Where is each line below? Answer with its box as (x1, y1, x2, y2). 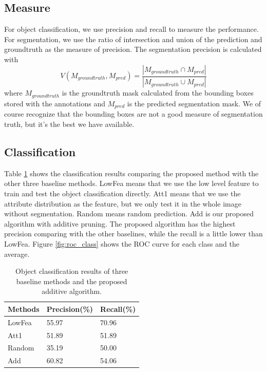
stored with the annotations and (4, 98, 105, 108)
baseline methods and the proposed (16, 275, 127, 286)
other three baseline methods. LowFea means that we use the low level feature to (4, 178, 259, 189)
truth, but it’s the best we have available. (4, 118, 135, 129)
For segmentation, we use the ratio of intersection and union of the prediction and (4, 33, 262, 44)
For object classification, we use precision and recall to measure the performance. (4, 24, 259, 34)
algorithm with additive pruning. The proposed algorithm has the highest (4, 218, 236, 229)
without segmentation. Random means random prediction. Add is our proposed (4, 208, 254, 219)
